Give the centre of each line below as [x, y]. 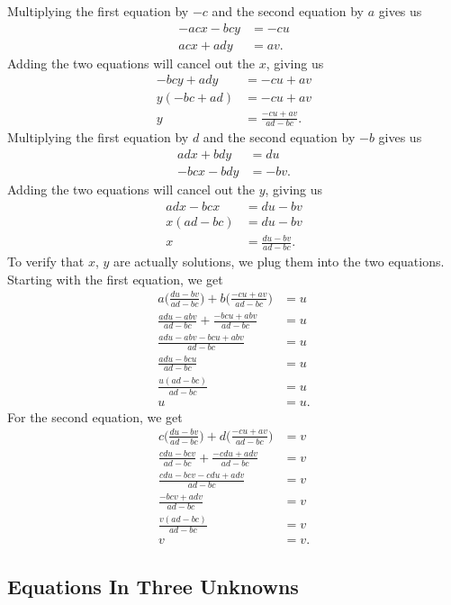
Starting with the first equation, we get [115, 279]
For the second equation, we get [95, 416]
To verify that [46, 262]
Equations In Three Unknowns [153, 586]
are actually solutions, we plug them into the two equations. [279, 262]
